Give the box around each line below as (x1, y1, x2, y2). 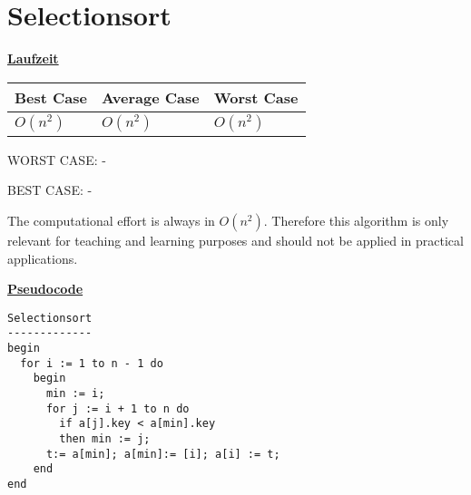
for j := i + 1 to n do (45, 402, 190, 415)
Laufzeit (7, 49, 59, 68)
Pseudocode (7, 279, 83, 298)
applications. (7, 248, 78, 267)
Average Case (102, 86, 200, 108)
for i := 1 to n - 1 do (20, 356, 163, 370)
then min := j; (59, 432, 151, 445)
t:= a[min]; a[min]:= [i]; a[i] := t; (45, 447, 280, 461)
